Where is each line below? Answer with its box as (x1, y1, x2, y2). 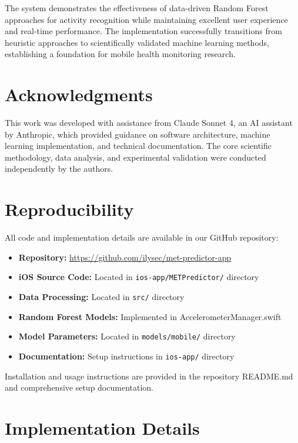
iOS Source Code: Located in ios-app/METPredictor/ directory (18, 271, 259, 283)
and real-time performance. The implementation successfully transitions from (5, 25, 282, 37)
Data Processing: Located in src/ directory (18, 291, 185, 303)
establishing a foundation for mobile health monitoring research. (5, 48, 236, 60)
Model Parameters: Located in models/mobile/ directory (18, 330, 236, 342)
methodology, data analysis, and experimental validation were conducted (5, 151, 266, 163)
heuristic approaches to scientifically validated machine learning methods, (5, 36, 269, 48)
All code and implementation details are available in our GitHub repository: (5, 231, 279, 244)
